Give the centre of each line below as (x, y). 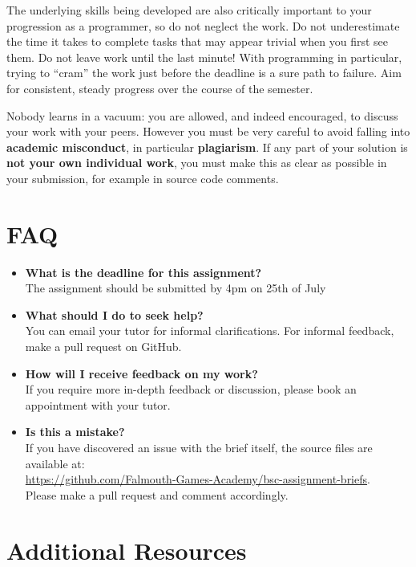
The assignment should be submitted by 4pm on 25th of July (176, 288)
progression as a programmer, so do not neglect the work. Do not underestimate (203, 25)
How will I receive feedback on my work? (141, 373)
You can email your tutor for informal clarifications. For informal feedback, (210, 330)
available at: (55, 463)
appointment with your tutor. (98, 404)
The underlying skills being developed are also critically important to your (189, 10)
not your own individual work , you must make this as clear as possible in (197, 163)
